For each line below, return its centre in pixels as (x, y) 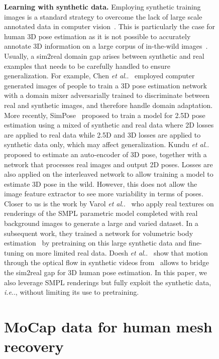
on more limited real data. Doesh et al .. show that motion (117, 252)
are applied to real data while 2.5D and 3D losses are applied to (102, 134)
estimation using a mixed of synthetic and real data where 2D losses (109, 125)
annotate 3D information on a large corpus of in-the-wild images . (106, 46)
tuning (14, 252)
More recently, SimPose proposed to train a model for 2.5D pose (105, 115)
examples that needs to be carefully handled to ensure (87, 66)
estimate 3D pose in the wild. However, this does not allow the (101, 184)
